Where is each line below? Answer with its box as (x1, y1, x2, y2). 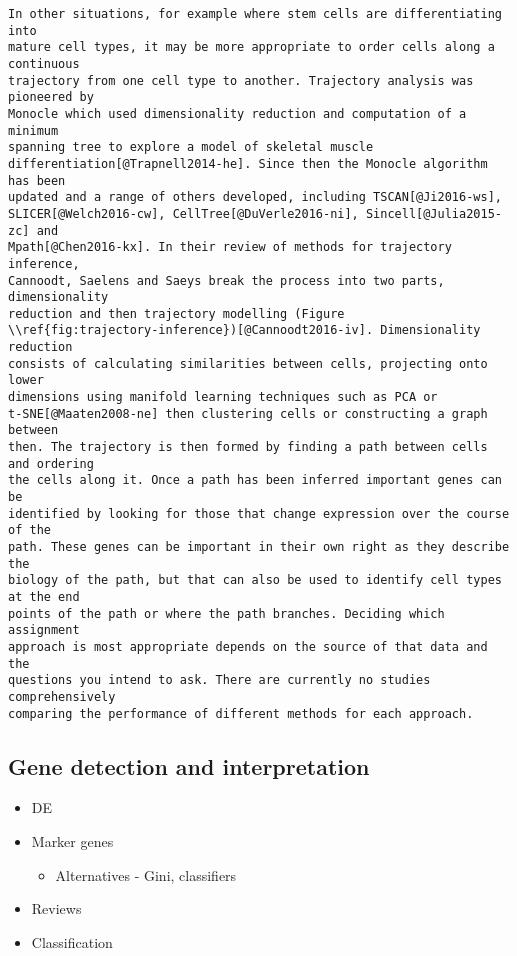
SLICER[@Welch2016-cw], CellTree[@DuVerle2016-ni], (8, 206, 359, 221)
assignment (8, 623, 80, 638)
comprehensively (8, 689, 116, 704)
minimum (8, 123, 59, 138)
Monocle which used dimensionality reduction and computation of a (8, 106, 467, 121)
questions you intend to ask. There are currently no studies (8, 673, 431, 688)
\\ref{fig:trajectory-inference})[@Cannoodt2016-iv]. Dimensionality (8, 323, 481, 338)
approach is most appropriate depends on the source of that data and (8, 639, 488, 654)
